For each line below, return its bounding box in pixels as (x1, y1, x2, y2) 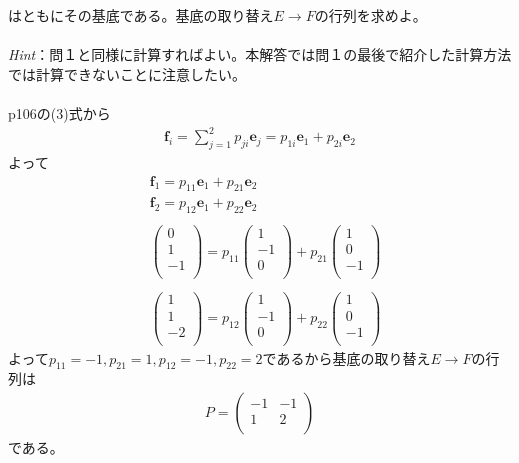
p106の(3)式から (8, 102, 111, 123)
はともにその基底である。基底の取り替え (8, 5, 274, 25)
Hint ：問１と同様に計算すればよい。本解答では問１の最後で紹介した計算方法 (8, 44, 512, 65)
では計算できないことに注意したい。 (8, 63, 246, 84)
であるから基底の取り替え (262, 347, 431, 368)
